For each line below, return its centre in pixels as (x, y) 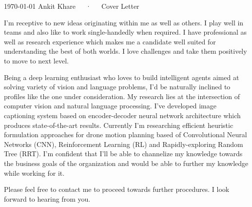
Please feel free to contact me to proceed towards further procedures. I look (117, 189)
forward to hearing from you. (47, 198)
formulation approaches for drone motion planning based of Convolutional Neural (126, 135)
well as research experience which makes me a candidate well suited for (110, 41)
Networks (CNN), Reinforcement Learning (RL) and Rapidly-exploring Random (124, 144)
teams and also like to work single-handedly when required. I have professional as (125, 32)
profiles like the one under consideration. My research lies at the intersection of (122, 96)
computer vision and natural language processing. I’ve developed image (110, 106)
